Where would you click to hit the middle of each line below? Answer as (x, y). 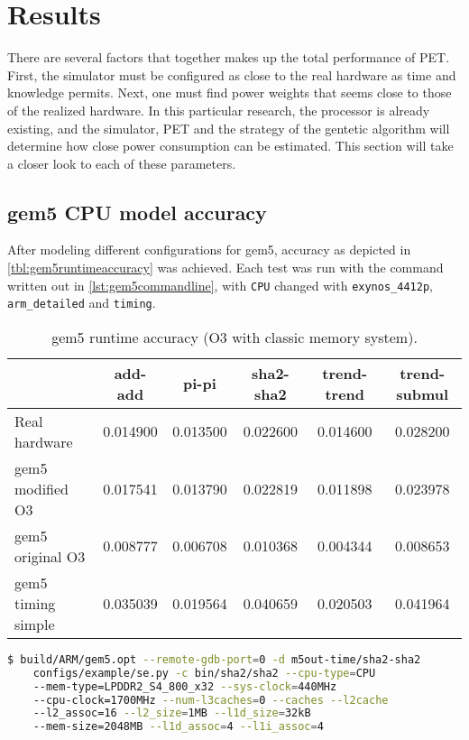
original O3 (50, 556)
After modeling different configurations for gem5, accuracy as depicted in (209, 250)
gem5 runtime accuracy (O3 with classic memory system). (234, 337)
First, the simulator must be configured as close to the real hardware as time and (232, 74)
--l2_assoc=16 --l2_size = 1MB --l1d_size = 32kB (172, 713)
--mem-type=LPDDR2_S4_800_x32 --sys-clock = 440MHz (185, 686)
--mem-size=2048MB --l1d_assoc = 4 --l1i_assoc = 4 (178, 727)
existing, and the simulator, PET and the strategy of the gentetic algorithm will (229, 128)
